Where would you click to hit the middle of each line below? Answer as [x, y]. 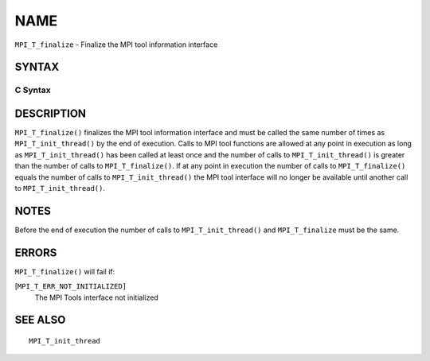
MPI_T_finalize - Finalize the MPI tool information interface [116, 45]
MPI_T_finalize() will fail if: [65, 271]
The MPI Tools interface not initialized [96, 297]
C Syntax [33, 90]
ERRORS [36, 252]
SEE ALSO [40, 320]
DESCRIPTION [51, 113]
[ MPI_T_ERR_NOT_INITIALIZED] [71, 286]
